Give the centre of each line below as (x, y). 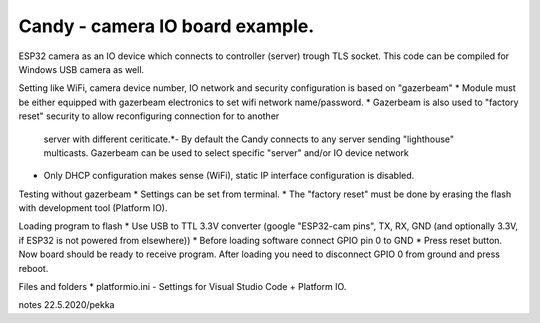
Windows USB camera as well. (81, 69)
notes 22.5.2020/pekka (66, 305)
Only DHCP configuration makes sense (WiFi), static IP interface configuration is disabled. (229, 176)
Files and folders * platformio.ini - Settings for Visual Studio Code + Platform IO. (182, 287)
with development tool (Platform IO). (93, 208)
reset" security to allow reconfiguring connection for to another (149, 116)
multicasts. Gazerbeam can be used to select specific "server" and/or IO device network (226, 152)
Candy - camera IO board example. (166, 26)
